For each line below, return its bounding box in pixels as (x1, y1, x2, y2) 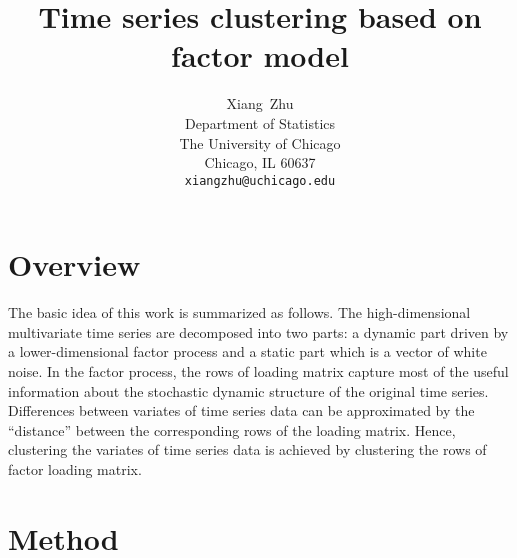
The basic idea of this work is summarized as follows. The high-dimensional (8, 302, 471, 323)
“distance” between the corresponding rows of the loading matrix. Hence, (8, 419, 456, 440)
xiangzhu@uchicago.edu (184, 173, 336, 188)
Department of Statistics (184, 112, 336, 133)
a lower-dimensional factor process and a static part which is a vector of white (8, 341, 487, 362)
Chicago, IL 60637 (204, 152, 316, 173)
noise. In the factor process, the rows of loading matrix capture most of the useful (8, 361, 509, 382)
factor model (171, 35, 349, 76)
